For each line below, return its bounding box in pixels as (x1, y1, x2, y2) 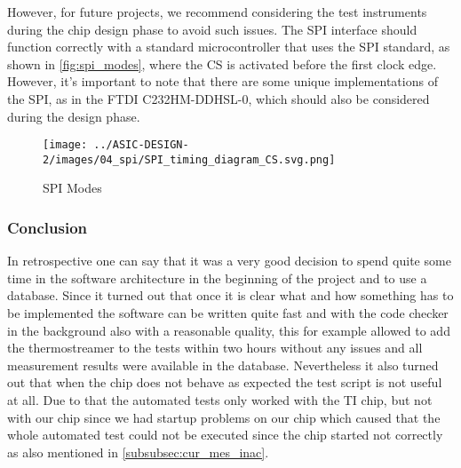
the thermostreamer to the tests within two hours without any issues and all (7, 338, 423, 357)
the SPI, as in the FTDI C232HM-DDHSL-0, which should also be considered (7, 89, 430, 107)
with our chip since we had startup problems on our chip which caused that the (7, 408, 441, 426)
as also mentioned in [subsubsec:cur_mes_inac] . (7, 442, 269, 461)
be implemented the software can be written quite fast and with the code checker (7, 304, 449, 322)
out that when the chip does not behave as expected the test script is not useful (7, 373, 442, 392)
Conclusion (7, 216, 87, 238)
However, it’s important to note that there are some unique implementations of (7, 72, 438, 91)
